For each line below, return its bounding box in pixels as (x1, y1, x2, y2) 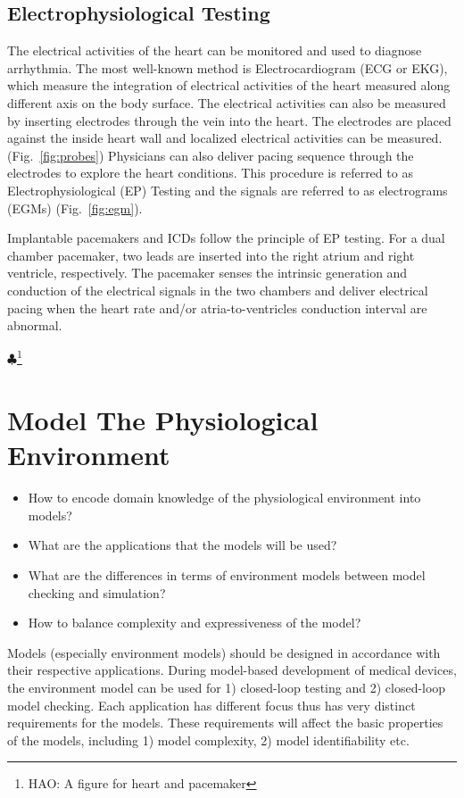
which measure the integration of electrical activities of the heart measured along (7, 76, 451, 95)
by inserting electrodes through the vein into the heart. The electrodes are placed (7, 111, 452, 129)
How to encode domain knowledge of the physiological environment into (28, 488, 421, 507)
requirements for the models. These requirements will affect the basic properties (7, 713, 443, 732)
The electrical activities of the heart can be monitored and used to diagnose (7, 41, 422, 60)
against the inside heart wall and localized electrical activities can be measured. (7, 129, 443, 147)
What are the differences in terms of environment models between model (28, 566, 426, 585)
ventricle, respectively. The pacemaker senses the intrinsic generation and (7, 263, 408, 282)
